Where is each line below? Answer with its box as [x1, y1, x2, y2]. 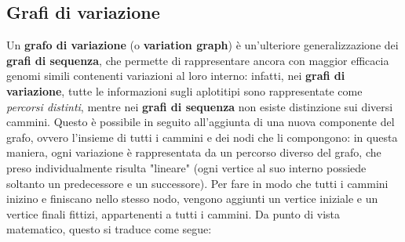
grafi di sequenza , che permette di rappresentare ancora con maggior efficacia [6, 52, 389, 68]
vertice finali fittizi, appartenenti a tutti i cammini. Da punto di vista [6, 205, 341, 222]
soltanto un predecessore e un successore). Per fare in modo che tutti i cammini [6, 175, 389, 191]
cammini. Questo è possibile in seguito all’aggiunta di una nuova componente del [6, 114, 395, 130]
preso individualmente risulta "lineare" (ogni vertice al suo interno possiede [6, 159, 367, 175]
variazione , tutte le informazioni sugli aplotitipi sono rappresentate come [6, 82, 363, 99]
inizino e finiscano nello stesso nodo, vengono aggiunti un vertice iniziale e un [6, 190, 378, 207]
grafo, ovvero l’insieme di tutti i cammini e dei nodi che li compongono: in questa [6, 128, 398, 145]
